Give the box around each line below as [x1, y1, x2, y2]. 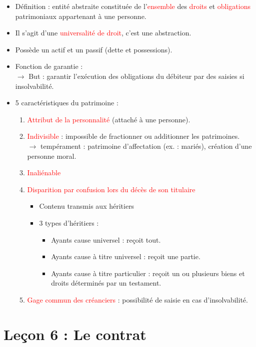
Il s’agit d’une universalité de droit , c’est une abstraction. [15, 27, 191, 38]
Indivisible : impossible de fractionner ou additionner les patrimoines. [27, 131, 240, 141]
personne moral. [27, 150, 76, 161]
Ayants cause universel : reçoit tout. [51, 234, 161, 245]
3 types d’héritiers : [39, 217, 99, 228]
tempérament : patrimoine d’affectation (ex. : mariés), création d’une [40, 140, 252, 151]
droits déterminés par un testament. [51, 278, 161, 288]
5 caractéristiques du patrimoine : [15, 97, 118, 108]
